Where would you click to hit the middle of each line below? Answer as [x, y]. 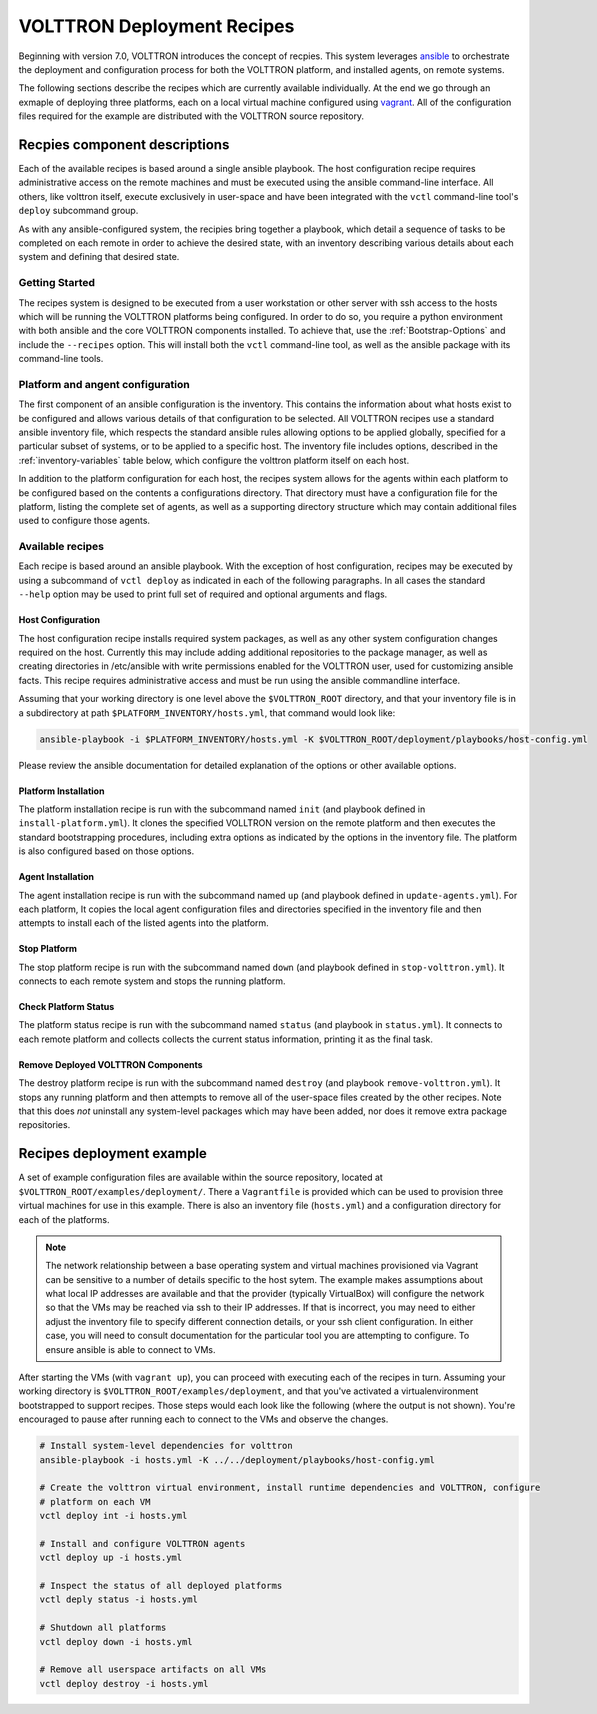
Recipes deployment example [112, 1153]
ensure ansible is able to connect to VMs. [130, 1349]
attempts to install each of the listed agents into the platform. [143, 923]
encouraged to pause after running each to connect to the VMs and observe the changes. [203, 1419]
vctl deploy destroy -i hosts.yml [124, 1683]
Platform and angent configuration [104, 384]
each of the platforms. [64, 1219]
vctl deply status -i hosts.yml [119, 1599]
